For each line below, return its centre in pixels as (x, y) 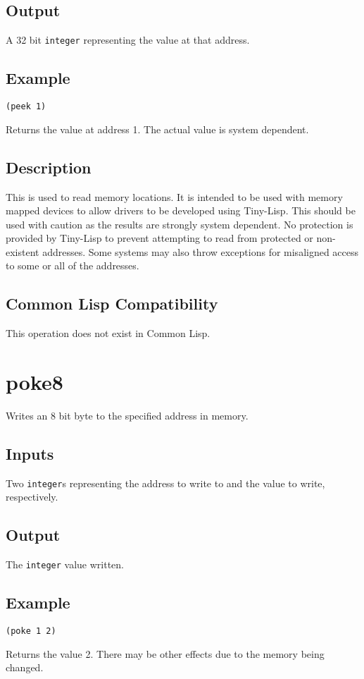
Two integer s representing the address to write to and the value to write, (165, 483)
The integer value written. (65, 564)
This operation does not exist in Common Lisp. (108, 333)
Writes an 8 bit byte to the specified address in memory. (127, 415)
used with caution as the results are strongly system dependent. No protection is (180, 224)
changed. (25, 667)
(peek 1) (26, 107)
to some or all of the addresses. (73, 265)
